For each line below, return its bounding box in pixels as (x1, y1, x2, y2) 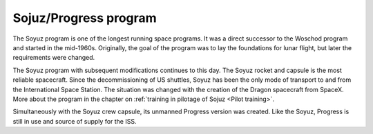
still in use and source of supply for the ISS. (12, 117, 137, 125)
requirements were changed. (12, 54, 95, 62)
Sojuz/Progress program (12, 10, 157, 25)
